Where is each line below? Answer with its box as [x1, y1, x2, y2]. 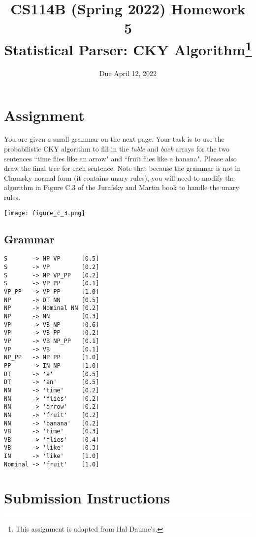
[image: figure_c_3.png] [4, 209, 85, 217]
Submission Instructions [4, 487, 170, 507]
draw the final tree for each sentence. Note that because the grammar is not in [4, 163, 241, 173]
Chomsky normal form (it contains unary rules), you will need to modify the [4, 172, 235, 183]
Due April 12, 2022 [99, 68, 157, 78]
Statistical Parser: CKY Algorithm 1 [4, 37, 252, 59]
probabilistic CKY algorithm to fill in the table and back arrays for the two [4, 143, 230, 153]
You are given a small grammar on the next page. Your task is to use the [4, 134, 224, 144]
